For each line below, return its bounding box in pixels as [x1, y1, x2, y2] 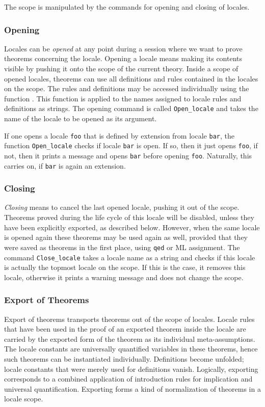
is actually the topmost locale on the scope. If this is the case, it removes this [4, 262, 246, 273]
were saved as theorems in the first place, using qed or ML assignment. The [4, 241, 240, 252]
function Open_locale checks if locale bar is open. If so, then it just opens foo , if [4, 140, 258, 151]
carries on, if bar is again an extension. [4, 160, 126, 171]
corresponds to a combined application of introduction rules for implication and [4, 373, 253, 384]
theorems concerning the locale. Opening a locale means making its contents [4, 53, 243, 64]
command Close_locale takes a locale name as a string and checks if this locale [4, 252, 255, 262]
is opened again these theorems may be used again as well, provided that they [4, 232, 248, 242]
